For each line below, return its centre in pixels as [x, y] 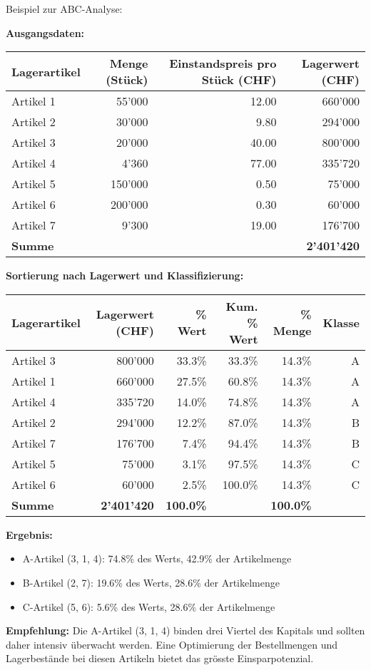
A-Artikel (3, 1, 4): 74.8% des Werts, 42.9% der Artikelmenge [157, 558]
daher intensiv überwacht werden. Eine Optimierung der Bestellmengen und [172, 644]
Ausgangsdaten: [45, 32]
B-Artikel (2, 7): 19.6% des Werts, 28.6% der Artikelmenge [151, 582]
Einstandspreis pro [223, 63]
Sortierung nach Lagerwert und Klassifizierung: [125, 275]
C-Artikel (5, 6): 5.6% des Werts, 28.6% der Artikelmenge [149, 606]
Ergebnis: [29, 534]
